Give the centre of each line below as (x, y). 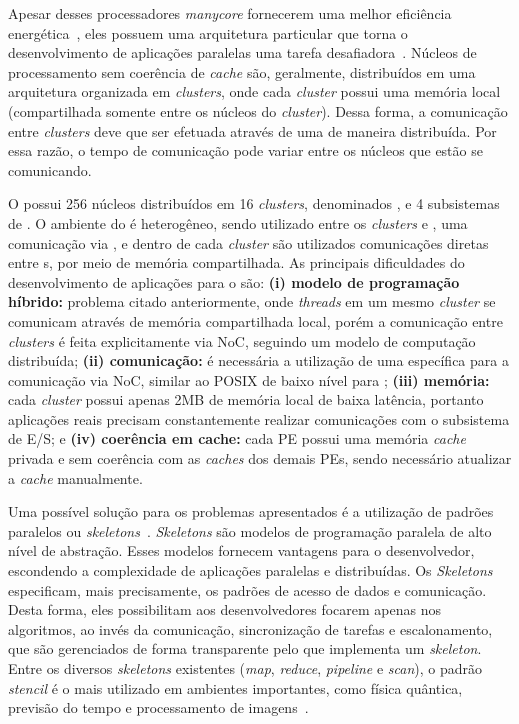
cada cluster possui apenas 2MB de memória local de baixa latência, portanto (246, 399)
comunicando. (50, 169)
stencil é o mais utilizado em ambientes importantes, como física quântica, (235, 687)
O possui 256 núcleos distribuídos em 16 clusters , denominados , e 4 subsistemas (254, 203)
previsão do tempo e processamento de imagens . (158, 707)
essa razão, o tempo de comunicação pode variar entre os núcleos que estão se (245, 150)
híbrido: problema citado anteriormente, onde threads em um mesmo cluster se (252, 301)
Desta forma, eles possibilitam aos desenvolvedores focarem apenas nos (225, 609)
